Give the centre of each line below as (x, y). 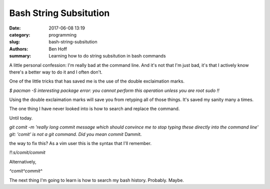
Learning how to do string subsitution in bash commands (107, 56)
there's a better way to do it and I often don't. (56, 72)
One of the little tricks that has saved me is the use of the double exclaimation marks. (97, 81)
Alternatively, (23, 161)
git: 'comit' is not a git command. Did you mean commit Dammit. (75, 134)
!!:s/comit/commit (27, 152)
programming (63, 34)
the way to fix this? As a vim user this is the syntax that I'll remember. (80, 143)
